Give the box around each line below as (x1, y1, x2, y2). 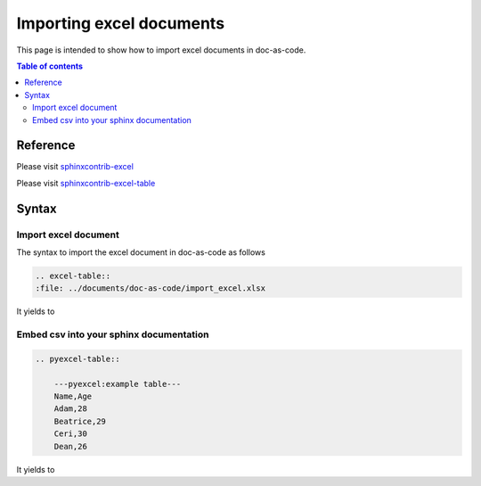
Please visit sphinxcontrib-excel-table (16, 177, 156, 188)
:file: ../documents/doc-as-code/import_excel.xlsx (35, 284, 266, 293)
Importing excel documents (16, 13, 225, 33)
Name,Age (53, 391, 93, 401)
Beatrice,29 (53, 416, 107, 426)
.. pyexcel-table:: (35, 353, 120, 364)
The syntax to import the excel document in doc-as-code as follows (16, 246, 266, 258)
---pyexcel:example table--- (53, 379, 182, 389)
